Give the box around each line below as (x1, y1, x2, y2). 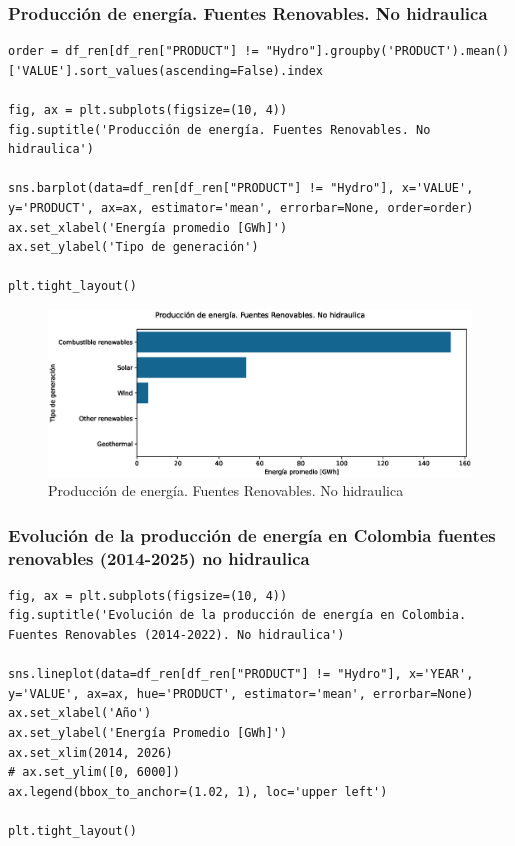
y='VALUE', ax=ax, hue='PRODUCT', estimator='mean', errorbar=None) (8, 686, 474, 701)
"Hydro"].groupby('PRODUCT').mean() (265, 44, 510, 59)
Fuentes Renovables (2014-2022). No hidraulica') (8, 628, 345, 643)
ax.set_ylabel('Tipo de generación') (8, 240, 259, 255)
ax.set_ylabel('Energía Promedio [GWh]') (8, 726, 288, 741)
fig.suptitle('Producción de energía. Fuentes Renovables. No (8, 122, 431, 137)
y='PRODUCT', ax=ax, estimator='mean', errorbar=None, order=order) (8, 200, 474, 215)
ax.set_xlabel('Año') (8, 706, 152, 721)
